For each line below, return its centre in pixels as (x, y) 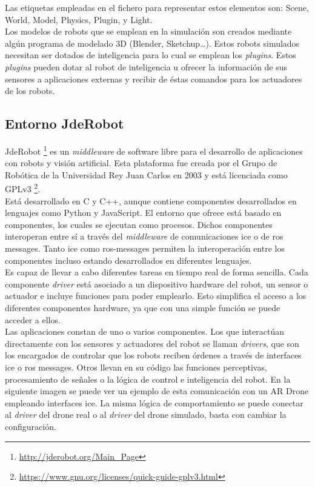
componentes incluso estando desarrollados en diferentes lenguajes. (128, 260)
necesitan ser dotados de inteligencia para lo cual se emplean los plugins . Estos (151, 55)
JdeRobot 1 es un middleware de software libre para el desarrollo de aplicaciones (154, 150)
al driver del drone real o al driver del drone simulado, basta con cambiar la (146, 415)
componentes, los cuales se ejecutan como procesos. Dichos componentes (139, 224)
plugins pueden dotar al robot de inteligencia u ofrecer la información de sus (146, 66)
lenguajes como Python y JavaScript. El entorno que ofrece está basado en (143, 213)
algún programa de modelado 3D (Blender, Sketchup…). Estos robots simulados (152, 43)
